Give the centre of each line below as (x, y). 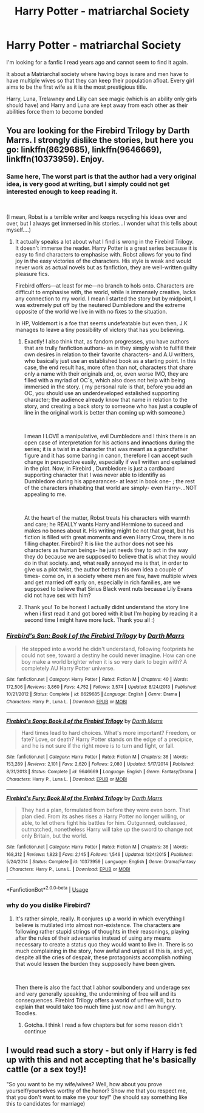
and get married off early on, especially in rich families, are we (102, 582)
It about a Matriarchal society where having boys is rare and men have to (97, 74)
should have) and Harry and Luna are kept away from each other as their (97, 105)
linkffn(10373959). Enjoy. (56, 159)
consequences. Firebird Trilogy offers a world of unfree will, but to (98, 1000)
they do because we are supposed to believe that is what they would (110, 556)
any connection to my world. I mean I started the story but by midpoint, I (105, 298)
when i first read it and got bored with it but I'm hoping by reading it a (111, 613)
